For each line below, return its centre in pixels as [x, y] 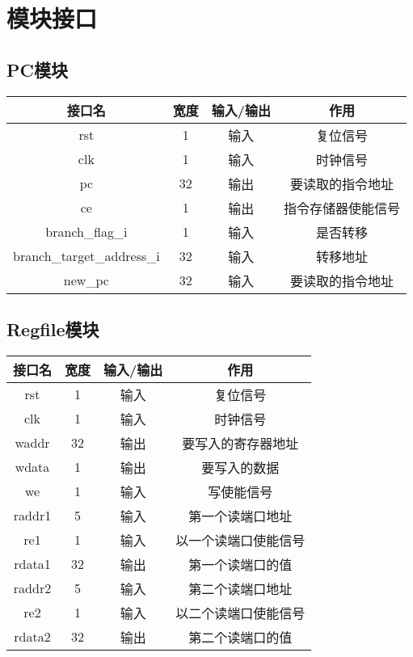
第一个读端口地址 [240, 516]
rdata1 [32, 564]
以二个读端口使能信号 [240, 613]
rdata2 [32, 637]
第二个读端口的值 [240, 637]
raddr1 [32, 516]
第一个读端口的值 [240, 564]
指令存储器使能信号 [341, 208]
